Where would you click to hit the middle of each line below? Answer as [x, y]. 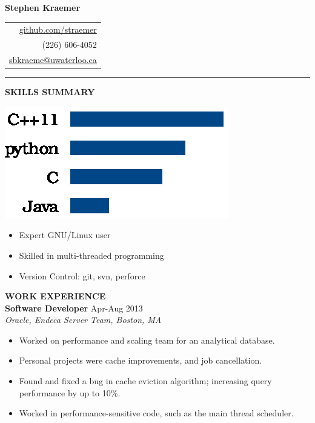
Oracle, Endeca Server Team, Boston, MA [83, 320]
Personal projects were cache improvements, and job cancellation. [141, 360]
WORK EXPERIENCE [55, 296]
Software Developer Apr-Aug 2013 [74, 308]
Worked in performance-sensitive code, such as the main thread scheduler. [156, 413]
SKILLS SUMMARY [50, 92]
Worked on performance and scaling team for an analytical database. [147, 340]
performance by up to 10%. [70, 392]
